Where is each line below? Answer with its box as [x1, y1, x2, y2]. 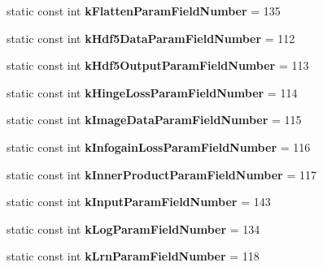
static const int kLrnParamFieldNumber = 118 [7, 248, 260, 265]
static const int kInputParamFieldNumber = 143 [7, 193, 271, 210]
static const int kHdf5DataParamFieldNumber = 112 [7, 29, 295, 46]
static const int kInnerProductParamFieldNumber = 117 [7, 166, 316, 183]
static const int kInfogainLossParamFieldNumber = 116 [7, 138, 311, 155]
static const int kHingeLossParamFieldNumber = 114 [7, 84, 298, 101]
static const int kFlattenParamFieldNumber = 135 [7, 2, 281, 19]
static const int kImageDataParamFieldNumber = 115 [7, 111, 302, 128]
